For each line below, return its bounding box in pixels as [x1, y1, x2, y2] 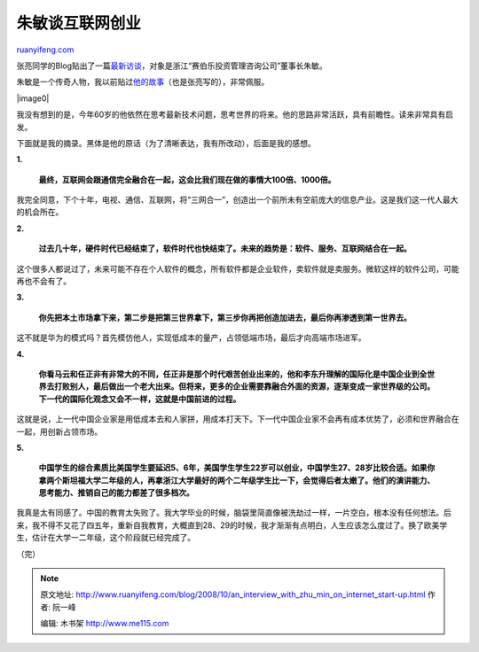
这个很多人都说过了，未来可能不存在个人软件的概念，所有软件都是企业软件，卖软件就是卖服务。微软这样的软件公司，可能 [16, 263, 459, 274]
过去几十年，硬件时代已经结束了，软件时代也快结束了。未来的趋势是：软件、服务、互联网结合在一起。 [38, 244, 412, 254]
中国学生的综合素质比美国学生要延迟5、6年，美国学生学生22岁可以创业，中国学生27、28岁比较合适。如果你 [38, 462, 436, 473]
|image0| [16, 93, 50, 104]
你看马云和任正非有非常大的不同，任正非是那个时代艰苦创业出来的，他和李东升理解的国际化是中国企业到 [38, 369, 420, 379]
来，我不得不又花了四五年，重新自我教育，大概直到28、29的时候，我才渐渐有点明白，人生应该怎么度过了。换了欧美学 [16, 519, 448, 531]
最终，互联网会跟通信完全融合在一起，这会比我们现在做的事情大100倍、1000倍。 [38, 174, 336, 185]
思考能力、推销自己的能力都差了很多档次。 [38, 487, 194, 498]
